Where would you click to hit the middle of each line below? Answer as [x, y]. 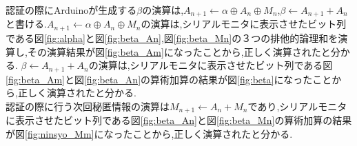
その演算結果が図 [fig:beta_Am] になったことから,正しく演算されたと [179, 51]
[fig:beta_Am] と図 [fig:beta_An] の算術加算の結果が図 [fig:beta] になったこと [169, 79]
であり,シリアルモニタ [297, 106]
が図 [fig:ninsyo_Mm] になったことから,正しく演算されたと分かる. [149, 133]
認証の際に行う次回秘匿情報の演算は [88, 106]
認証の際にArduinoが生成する [71, 10]
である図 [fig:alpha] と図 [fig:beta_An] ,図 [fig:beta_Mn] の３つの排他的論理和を [172, 38]
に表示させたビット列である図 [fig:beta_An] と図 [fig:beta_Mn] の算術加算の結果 [179, 120]
